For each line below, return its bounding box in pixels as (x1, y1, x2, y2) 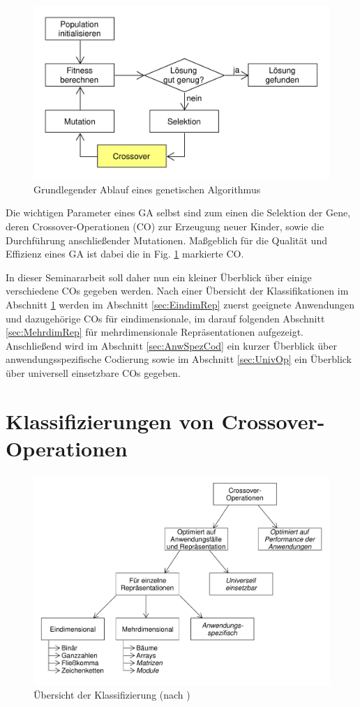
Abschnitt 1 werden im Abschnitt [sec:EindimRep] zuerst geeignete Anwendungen (6, 297, 355, 312)
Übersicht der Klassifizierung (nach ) (33, 687, 190, 702)
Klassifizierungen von (6, 406, 214, 435)
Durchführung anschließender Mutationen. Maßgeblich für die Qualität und (6, 232, 327, 247)
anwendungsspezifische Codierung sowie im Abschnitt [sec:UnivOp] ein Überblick (6, 352, 352, 366)
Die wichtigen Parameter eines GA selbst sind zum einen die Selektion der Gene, (6, 205, 351, 220)
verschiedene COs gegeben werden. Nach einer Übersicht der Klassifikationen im (6, 283, 349, 298)
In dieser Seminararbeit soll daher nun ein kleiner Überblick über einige (6, 269, 312, 284)
